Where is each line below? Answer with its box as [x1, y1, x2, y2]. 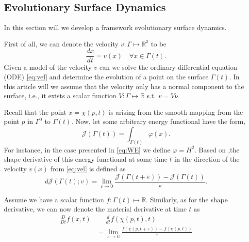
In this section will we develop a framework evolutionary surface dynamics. [4, 22, 227, 32]
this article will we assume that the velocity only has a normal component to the [4, 81, 244, 91]
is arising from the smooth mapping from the [109, 106, 243, 117]
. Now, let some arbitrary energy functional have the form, [71, 116, 246, 126]
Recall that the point [4, 106, 66, 117]
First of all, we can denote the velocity [4, 38, 118, 48]
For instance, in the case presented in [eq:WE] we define [4, 144, 170, 154]
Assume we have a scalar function [4, 194, 104, 204]
